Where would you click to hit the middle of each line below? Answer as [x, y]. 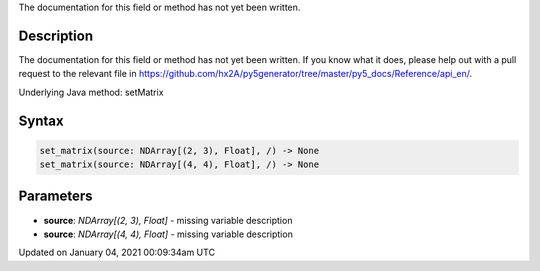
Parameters [55, 196]
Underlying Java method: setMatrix [91, 92]
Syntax [41, 120]
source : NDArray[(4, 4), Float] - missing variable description [168, 234]
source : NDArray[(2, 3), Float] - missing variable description [168, 220]
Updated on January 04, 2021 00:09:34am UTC [116, 252]
